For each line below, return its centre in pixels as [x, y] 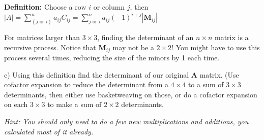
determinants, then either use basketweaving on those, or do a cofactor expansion [131, 94]
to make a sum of [75, 104]
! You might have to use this [216, 47]
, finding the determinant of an [145, 37]
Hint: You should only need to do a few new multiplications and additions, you [126, 121]
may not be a [133, 47]
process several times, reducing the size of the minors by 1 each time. [112, 57]
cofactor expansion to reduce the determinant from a [86, 84]
